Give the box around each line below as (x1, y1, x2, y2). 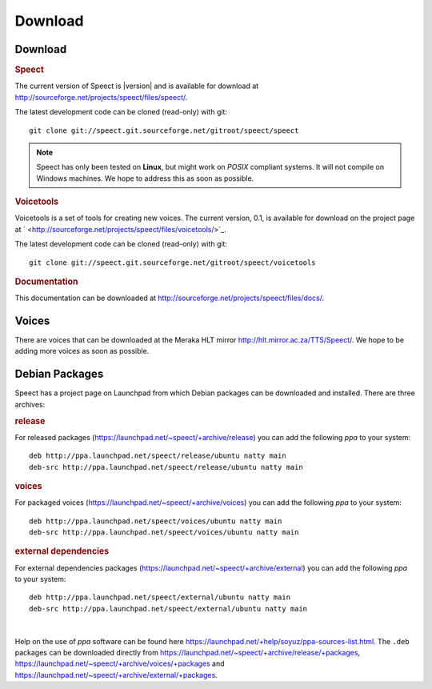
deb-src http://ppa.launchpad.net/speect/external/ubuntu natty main (29, 604, 308, 613)
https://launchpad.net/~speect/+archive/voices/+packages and (14, 659, 225, 668)
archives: (14, 399, 46, 409)
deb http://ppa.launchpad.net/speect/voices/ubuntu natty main (29, 516, 282, 526)
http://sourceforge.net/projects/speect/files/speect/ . (14, 92, 188, 102)
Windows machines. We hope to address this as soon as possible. (36, 173, 254, 183)
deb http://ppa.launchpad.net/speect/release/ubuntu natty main (29, 451, 287, 460)
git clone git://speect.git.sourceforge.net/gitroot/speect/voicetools (29, 258, 316, 267)
